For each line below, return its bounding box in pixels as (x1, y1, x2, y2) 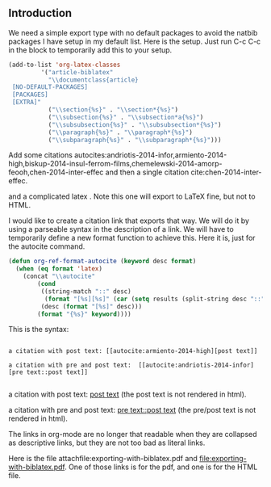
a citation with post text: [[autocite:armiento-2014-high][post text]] (8, 347, 258, 355)
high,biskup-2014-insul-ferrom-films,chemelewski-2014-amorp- (8, 159, 223, 169)
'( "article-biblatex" (40, 68, 114, 76)
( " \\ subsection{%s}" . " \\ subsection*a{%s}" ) (48, 113, 204, 121)
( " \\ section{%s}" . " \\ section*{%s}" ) (48, 106, 179, 114)
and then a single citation (105, 167, 190, 177)
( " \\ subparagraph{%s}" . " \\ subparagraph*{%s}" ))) (48, 136, 222, 144)
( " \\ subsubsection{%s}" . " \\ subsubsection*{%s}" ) (48, 120, 222, 128)
